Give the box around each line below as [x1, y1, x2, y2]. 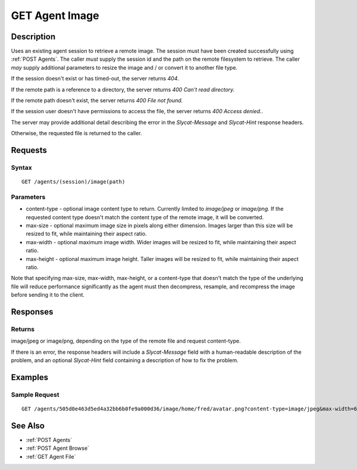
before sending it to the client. [11, 291, 85, 298]
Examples [11, 372, 49, 382]
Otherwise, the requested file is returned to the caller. [11, 130, 142, 137]
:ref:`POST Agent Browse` [26, 444, 89, 452]
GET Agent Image [11, 9, 99, 22]
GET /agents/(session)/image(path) [21, 179, 126, 185]
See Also [11, 421, 45, 431]
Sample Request [11, 390, 59, 399]
